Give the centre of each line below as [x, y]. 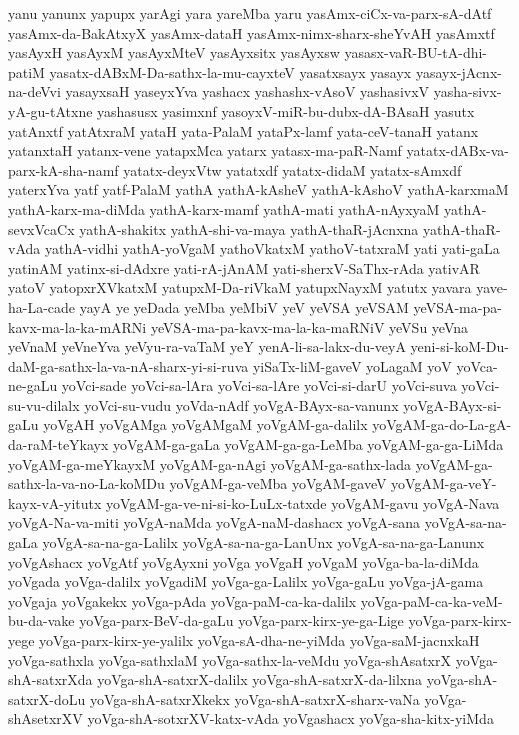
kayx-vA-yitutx [55, 502]
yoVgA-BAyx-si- [452, 404]
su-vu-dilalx [44, 404]
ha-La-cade [42, 306]
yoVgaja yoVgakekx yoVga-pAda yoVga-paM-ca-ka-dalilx [182, 600]
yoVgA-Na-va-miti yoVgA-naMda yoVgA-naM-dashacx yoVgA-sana [214, 522]
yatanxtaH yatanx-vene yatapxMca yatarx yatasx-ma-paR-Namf [205, 150]
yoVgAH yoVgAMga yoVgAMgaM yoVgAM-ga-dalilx [205, 424]
